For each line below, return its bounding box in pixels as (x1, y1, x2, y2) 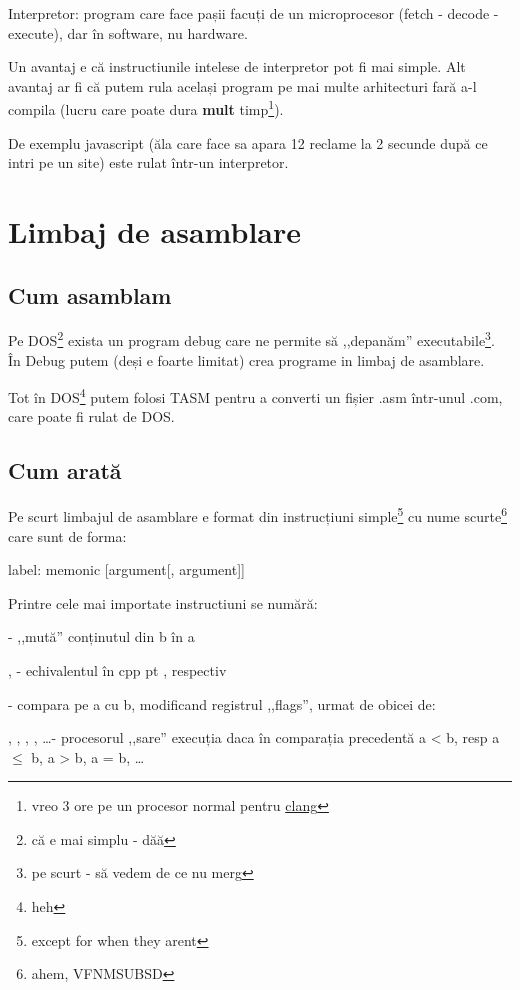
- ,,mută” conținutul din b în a (8, 626, 195, 647)
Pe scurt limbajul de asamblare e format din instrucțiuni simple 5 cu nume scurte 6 (8, 503, 507, 526)
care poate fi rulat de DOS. (8, 406, 175, 427)
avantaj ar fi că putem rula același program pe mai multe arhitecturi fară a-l (8, 75, 477, 96)
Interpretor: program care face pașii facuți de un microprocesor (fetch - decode (8, 3, 490, 23)
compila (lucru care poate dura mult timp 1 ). (8, 96, 284, 120)
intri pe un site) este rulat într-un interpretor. (8, 152, 289, 173)
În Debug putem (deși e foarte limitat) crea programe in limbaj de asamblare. (8, 349, 485, 370)
